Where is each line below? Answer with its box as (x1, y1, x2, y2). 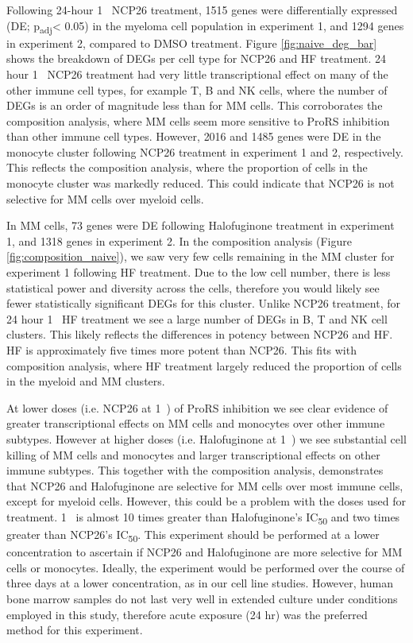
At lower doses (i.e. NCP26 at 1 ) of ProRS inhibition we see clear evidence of (6, 399, 388, 416)
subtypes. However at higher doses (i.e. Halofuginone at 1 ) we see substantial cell (6, 430, 407, 447)
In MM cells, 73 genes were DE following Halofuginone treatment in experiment (6, 217, 395, 234)
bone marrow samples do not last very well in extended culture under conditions (6, 590, 398, 606)
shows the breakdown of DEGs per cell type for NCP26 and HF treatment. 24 (6, 50, 387, 67)
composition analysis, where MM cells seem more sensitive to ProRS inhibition (6, 112, 390, 129)
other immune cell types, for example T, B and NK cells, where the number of (6, 81, 388, 98)
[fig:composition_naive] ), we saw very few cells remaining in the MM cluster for (6, 248, 395, 265)
